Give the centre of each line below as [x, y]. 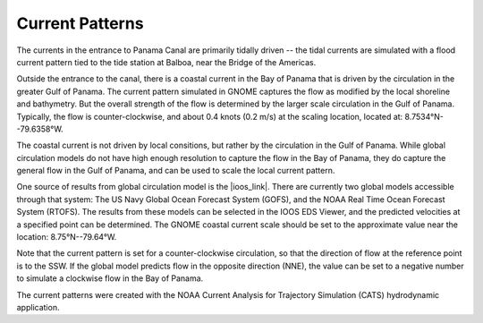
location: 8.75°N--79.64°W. [67, 237]
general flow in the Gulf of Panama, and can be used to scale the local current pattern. [176, 171]
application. [38, 307]
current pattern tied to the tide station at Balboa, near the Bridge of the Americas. [166, 62]
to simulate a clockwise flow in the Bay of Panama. [110, 278]
